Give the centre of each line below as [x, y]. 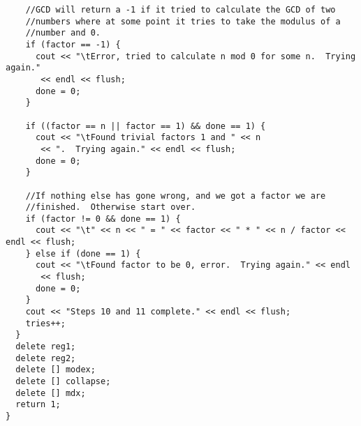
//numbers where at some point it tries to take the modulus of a [183, 21]
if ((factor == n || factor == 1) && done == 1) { [146, 126]
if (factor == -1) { [73, 44]
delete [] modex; [56, 370]
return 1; [38, 405]
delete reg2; [46, 358]
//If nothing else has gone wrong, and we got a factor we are [176, 196]
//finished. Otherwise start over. [111, 207]
